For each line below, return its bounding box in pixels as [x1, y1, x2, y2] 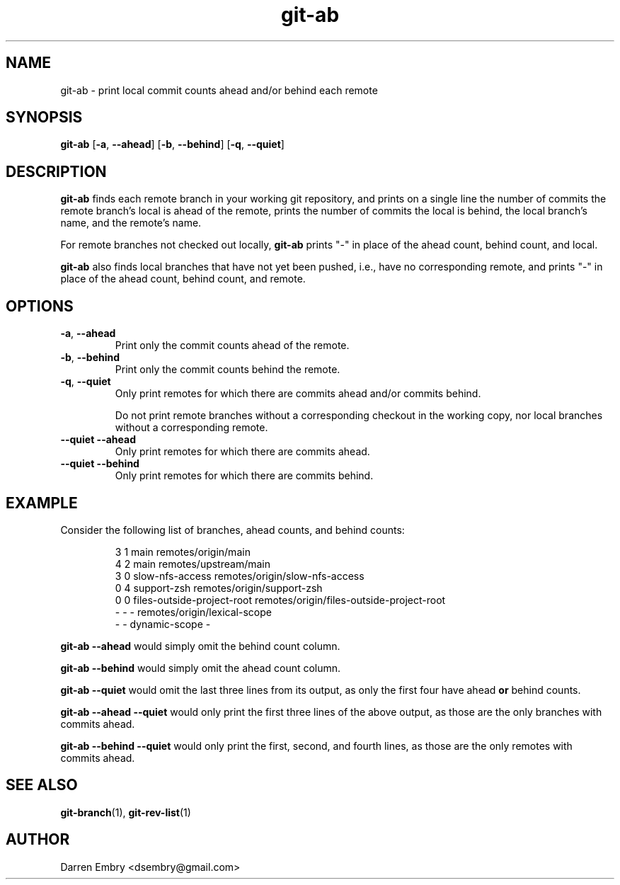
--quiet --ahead [60, 433, 136, 446]
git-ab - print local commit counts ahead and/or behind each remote [60, 84, 378, 96]
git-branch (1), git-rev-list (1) [60, 806, 191, 818]
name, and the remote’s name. [60, 217, 202, 229]
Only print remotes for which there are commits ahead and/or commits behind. [115, 387, 481, 400]
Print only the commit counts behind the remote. [115, 363, 340, 376]
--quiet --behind [60, 457, 139, 470]
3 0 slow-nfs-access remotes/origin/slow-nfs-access [115, 569, 364, 582]
